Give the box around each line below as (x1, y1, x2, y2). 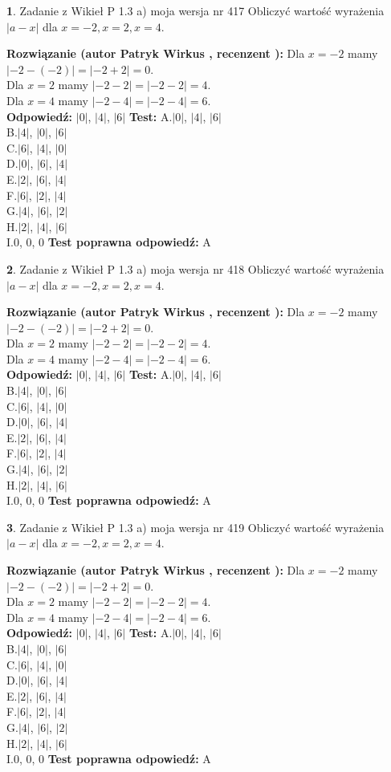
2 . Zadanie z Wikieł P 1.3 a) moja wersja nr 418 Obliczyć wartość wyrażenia (6, 260, 385, 277)
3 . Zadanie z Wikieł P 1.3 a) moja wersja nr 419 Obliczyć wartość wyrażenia (6, 518, 385, 535)
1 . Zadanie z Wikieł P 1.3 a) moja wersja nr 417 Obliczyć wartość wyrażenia (6, 2, 385, 18)
